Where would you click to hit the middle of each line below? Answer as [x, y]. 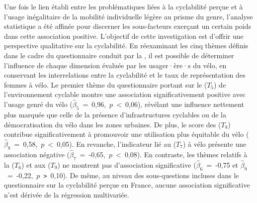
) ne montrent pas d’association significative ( [127, 164]
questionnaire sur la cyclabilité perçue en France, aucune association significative [127, 185]
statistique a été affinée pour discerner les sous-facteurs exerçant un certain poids [128, 26]
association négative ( [37, 154]
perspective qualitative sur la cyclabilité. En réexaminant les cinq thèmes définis [126, 46]
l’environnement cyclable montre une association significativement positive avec [125, 94]
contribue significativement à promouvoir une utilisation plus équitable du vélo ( [127, 134]
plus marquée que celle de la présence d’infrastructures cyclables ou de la [115, 114]
